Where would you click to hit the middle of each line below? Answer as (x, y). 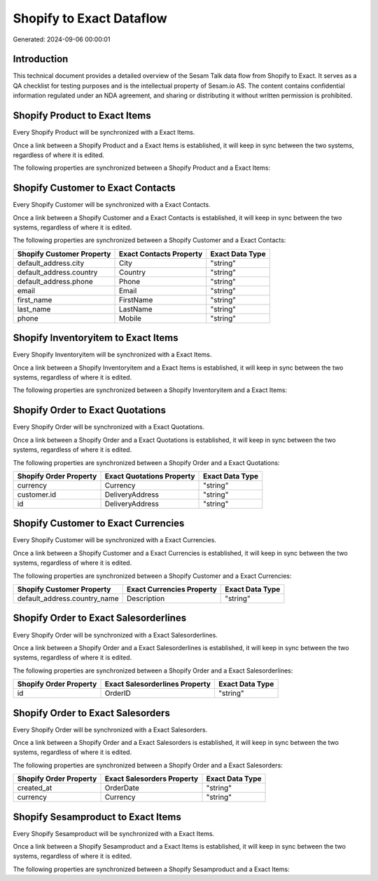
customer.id (37, 495)
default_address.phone (55, 281)
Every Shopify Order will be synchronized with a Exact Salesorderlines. (115, 635)
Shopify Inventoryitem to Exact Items (96, 338)
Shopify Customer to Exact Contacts (94, 188)
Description (146, 598)
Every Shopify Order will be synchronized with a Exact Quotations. (108, 427)
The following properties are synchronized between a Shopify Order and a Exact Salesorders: (148, 765)
